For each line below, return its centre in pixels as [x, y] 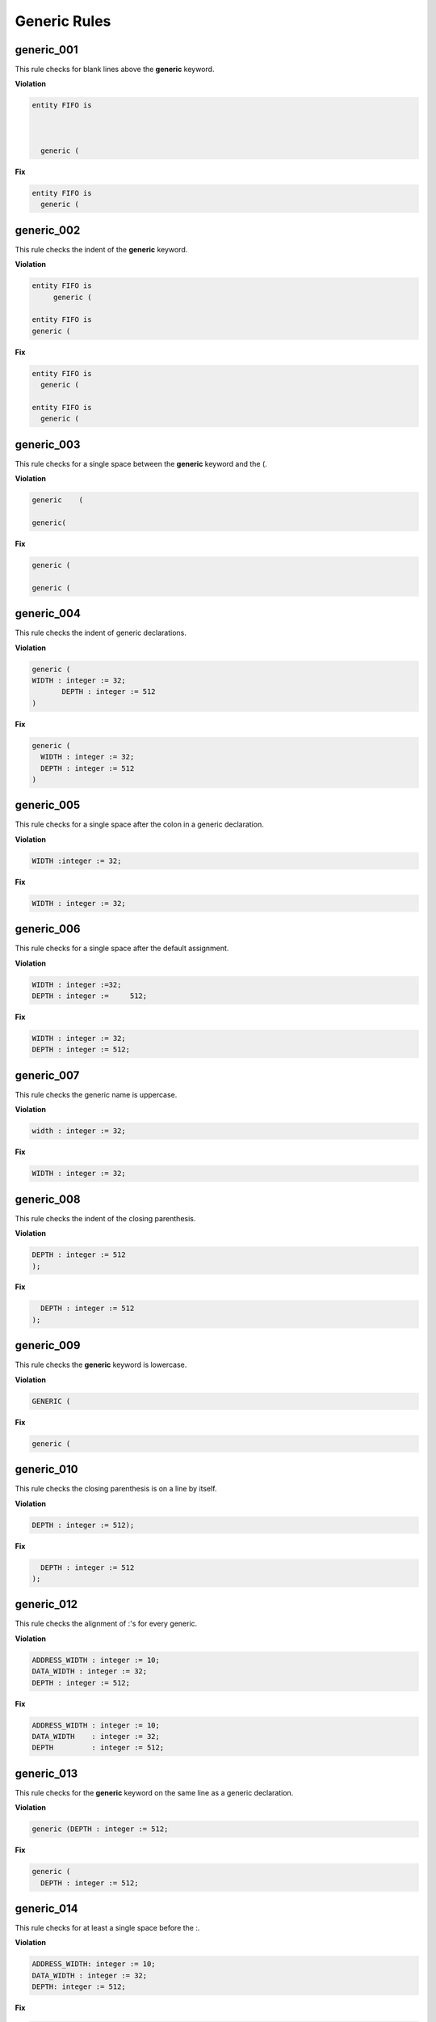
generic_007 [47, 1075]
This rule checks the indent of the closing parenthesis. [105, 1218]
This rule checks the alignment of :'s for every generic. [106, 1624]
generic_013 [46, 1773]
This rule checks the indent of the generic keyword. [101, 249]
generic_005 [48, 805]
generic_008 [48, 1199]
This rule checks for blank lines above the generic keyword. [115, 70]
